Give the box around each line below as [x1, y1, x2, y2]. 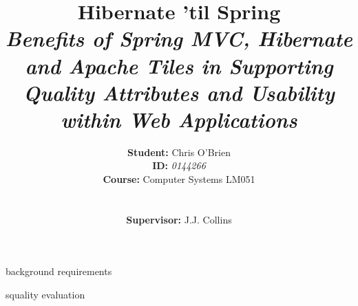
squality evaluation [6, 287, 85, 302]
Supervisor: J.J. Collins [126, 212, 232, 226]
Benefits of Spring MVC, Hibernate [6, 24, 353, 53]
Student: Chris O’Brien [127, 144, 231, 159]
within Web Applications [61, 105, 297, 133]
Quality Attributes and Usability [23, 78, 335, 107]
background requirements [6, 264, 112, 278]
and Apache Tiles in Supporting [25, 51, 333, 80]
